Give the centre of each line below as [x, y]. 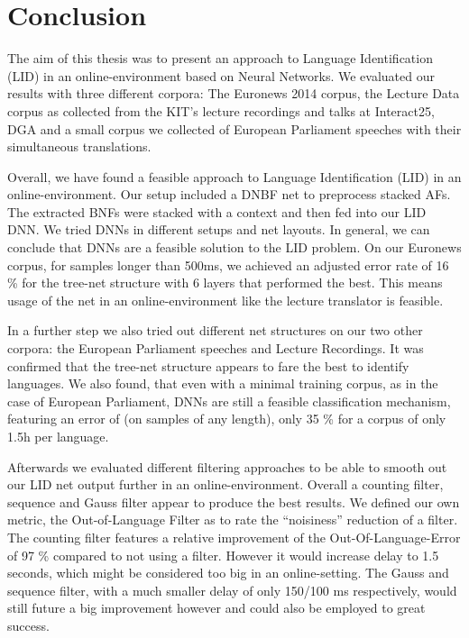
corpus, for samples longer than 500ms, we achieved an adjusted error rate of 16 [228, 264]
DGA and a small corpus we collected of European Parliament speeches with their [234, 128]
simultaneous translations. [79, 146]
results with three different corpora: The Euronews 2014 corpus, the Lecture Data [234, 93]
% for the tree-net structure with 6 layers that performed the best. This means [225, 283]
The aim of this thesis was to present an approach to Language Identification [220, 58]
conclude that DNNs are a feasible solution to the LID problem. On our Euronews [234, 247]
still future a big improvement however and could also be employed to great [216, 608]
